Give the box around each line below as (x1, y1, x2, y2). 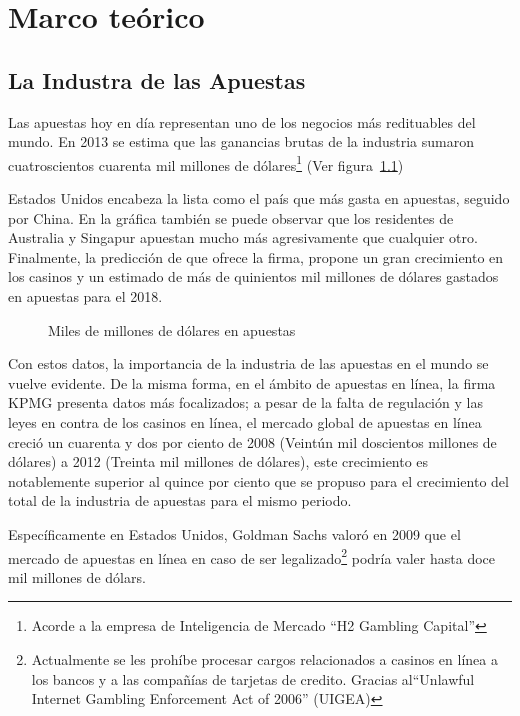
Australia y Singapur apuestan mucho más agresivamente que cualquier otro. (8, 227, 478, 248)
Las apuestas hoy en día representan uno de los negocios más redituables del (8, 111, 476, 132)
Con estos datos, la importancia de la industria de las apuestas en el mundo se (8, 353, 489, 374)
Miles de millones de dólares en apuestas (48, 319, 296, 340)
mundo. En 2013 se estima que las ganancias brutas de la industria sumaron (8, 131, 474, 152)
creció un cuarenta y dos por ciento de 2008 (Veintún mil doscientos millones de (8, 431, 497, 452)
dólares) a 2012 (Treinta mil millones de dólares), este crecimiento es (8, 451, 429, 472)
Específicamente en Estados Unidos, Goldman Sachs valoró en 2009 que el (8, 523, 461, 544)
